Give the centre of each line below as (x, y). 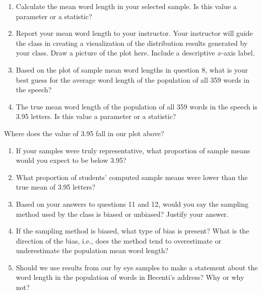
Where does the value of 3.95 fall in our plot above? (84, 133)
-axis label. (238, 53)
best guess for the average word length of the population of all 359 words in (133, 79)
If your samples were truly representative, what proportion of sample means (133, 150)
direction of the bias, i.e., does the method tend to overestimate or (118, 240)
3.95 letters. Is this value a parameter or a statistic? (96, 116)
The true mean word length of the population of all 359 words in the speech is (137, 106)
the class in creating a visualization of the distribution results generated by (132, 43)
